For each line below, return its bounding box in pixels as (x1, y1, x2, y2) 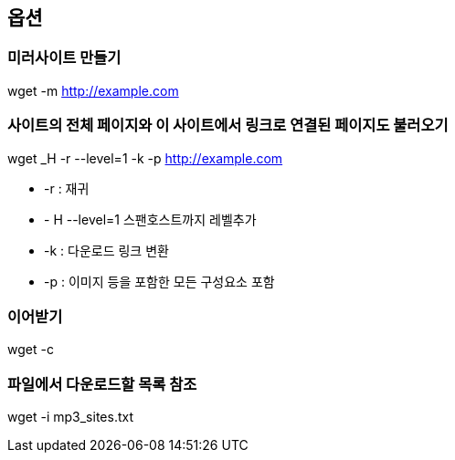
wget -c (7, 341, 54, 358)
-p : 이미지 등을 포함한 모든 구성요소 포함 (44, 273, 275, 289)
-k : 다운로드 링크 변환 (44, 242, 169, 258)
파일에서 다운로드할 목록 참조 (7, 374, 197, 393)
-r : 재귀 (44, 180, 90, 196)
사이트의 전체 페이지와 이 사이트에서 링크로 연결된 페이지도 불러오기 (7, 116, 449, 135)
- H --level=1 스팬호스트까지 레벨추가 (44, 211, 257, 227)
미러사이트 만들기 (7, 48, 122, 68)
